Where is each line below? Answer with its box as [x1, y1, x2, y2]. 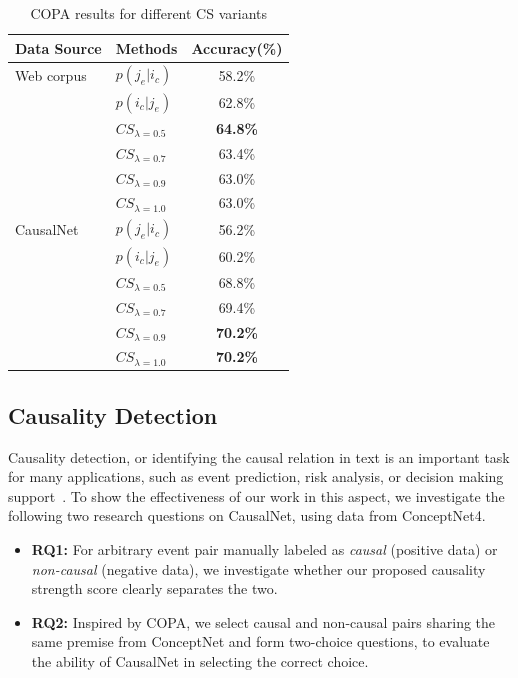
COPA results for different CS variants [30, 3, 268, 23]
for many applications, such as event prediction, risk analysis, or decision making [8, 466, 504, 487]
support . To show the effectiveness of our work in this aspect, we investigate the [8, 485, 505, 506]
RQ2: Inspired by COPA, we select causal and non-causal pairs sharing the [31, 611, 496, 632]
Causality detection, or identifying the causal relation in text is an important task [8, 446, 510, 467]
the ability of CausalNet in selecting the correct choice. [31, 650, 369, 671]
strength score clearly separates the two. [31, 578, 278, 599]
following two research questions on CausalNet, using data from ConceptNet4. [8, 505, 486, 526]
